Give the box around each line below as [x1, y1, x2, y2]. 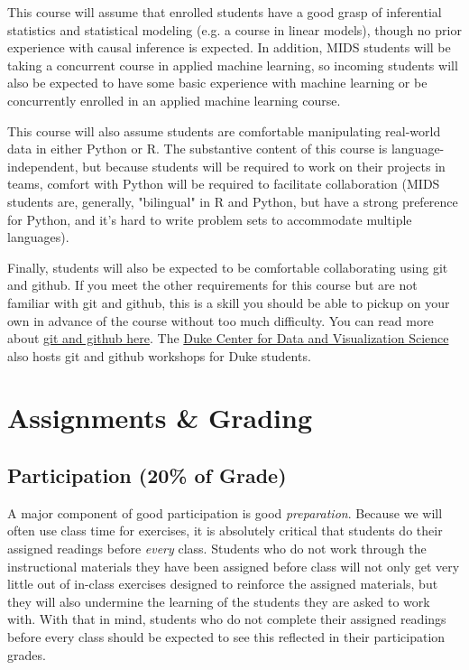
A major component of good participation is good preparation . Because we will [7, 503, 443, 522]
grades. [7, 645, 46, 664]
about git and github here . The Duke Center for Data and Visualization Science [7, 329, 449, 348]
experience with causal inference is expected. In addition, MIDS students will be [7, 38, 451, 57]
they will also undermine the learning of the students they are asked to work [7, 591, 430, 610]
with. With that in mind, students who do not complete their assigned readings [7, 610, 446, 628]
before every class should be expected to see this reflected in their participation [7, 628, 446, 647]
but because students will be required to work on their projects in [82, 156, 446, 175]
